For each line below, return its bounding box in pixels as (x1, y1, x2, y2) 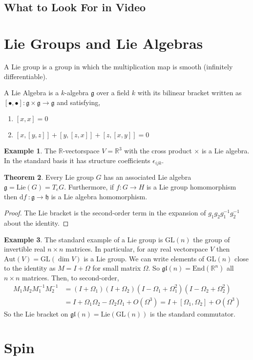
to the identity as (4, 263, 56, 273)
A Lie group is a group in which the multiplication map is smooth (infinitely (4, 61, 233, 71)
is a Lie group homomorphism (146, 181, 236, 191)
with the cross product (124, 146, 192, 156)
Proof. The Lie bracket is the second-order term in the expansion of (4, 208, 206, 218)
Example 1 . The (4, 146, 57, 156)
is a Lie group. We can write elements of (84, 253, 205, 263)
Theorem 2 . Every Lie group (4, 172, 94, 182)
